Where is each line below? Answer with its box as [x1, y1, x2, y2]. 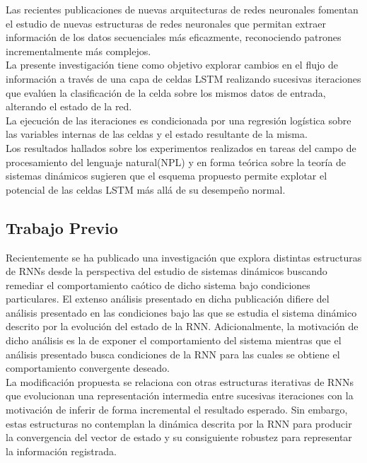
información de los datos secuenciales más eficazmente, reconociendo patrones [6, 30, 342, 45]
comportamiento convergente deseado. [6, 361, 170, 375]
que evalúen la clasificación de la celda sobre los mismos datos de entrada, [6, 85, 326, 100]
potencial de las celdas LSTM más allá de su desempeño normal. [6, 182, 286, 197]
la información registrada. [6, 443, 117, 458]
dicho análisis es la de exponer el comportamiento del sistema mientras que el [6, 333, 342, 348]
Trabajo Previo [6, 216, 118, 238]
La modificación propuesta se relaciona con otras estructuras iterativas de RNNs [6, 374, 354, 389]
